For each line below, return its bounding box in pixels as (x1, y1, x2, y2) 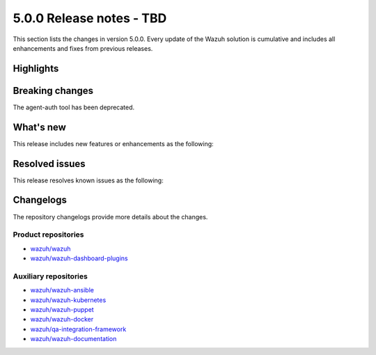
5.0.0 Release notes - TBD (13, 10, 167, 26)
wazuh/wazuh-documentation (30, 335, 117, 343)
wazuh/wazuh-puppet (30, 306, 94, 314)
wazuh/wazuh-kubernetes (30, 296, 107, 304)
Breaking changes (13, 84, 94, 97)
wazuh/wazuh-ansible (30, 286, 94, 294)
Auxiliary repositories (13, 271, 88, 281)
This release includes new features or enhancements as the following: (13, 139, 214, 148)
